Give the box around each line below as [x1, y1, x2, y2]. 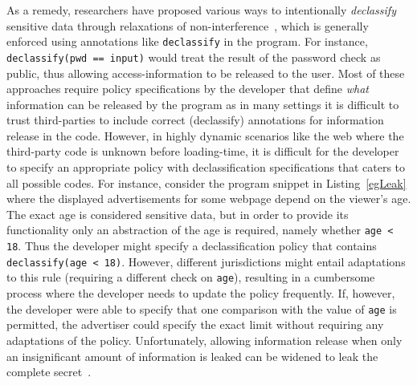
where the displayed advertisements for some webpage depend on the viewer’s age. [6, 190, 411, 207]
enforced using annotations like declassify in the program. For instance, [6, 33, 368, 50]
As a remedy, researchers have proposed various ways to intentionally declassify [6, 2, 396, 18]
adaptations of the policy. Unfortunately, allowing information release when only [6, 331, 403, 348]
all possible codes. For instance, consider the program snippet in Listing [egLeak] [6, 174, 407, 191]
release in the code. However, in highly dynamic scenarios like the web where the [6, 127, 404, 144]
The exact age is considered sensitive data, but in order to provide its [6, 205, 349, 222]
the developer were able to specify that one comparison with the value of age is [6, 300, 397, 317]
